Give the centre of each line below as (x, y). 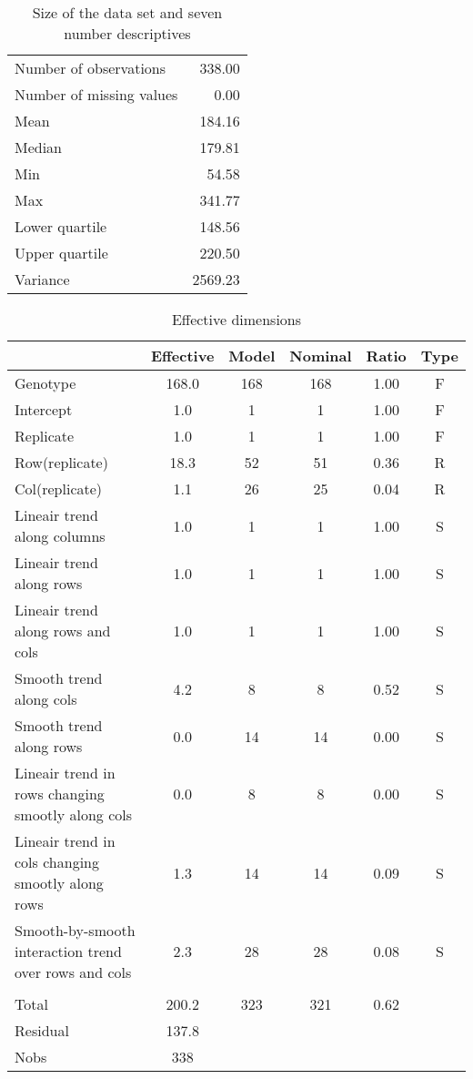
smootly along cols (74, 814)
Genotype (45, 383)
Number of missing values (96, 94)
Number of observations (91, 68)
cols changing (57, 862)
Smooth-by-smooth (75, 930)
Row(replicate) (61, 462)
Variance (42, 279)
